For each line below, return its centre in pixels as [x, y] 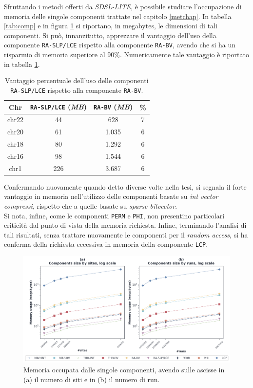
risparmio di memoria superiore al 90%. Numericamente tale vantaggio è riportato [126, 54]
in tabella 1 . [22, 64]
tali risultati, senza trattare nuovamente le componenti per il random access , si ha [126, 234]
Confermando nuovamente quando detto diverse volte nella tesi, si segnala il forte [125, 186]
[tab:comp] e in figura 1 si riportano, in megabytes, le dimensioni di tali [111, 26]
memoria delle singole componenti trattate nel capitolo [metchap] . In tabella [118, 16]
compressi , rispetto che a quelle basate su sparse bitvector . [91, 206]
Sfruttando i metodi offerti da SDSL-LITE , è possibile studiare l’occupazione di [123, 6]
